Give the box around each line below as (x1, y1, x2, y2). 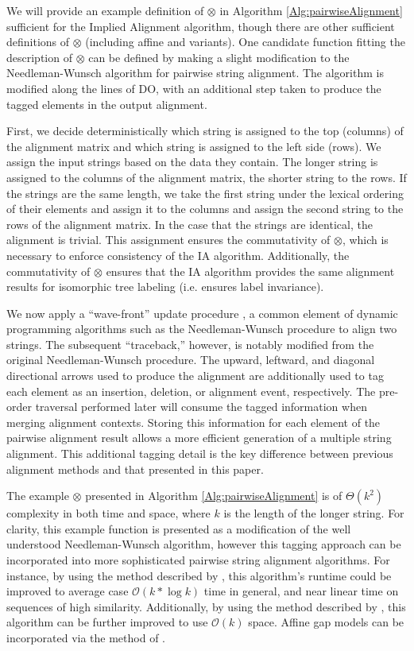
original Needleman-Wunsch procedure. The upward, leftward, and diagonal (6, 351, 375, 368)
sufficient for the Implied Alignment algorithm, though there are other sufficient (6, 17, 395, 34)
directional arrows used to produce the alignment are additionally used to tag (6, 367, 384, 384)
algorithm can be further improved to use (6, 614, 208, 630)
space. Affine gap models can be (248, 614, 404, 630)
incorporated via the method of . (6, 629, 166, 645)
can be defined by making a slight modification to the (88, 48, 350, 65)
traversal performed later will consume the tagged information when (35, 398, 367, 415)
